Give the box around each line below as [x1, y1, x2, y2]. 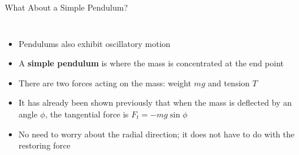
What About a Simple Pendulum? [5, 1, 128, 13]
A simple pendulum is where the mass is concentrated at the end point [18, 57, 284, 69]
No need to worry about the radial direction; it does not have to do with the [18, 127, 295, 140]
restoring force [18, 139, 71, 151]
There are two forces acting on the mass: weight [18, 76, 191, 89]
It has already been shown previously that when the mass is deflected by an [18, 96, 292, 109]
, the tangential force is [45, 107, 129, 120]
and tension [208, 76, 250, 89]
